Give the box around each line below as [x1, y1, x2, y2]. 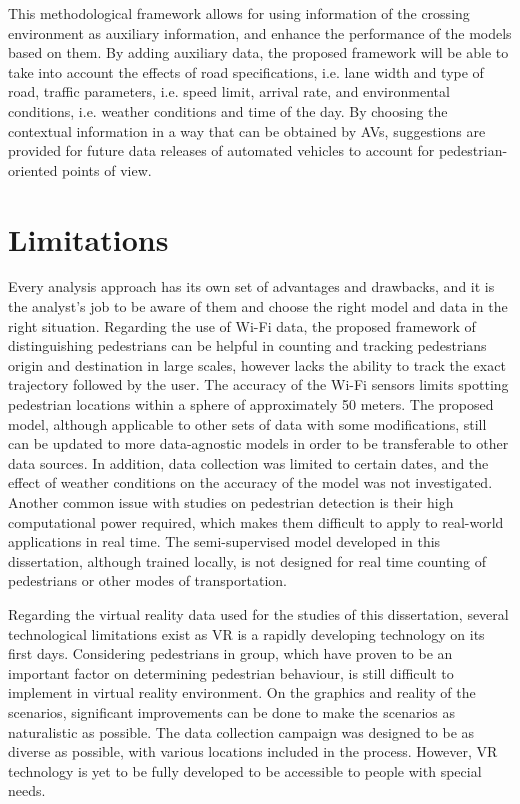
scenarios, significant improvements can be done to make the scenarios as [8, 701, 456, 722]
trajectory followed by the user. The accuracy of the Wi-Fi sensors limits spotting [8, 374, 509, 395]
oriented [8, 159, 58, 180]
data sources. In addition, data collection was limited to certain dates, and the [8, 452, 489, 473]
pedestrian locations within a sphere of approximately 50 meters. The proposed [8, 394, 494, 415]
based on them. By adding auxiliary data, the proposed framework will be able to [8, 42, 509, 63]
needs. [8, 780, 46, 801]
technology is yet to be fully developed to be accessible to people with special [8, 760, 482, 781]
